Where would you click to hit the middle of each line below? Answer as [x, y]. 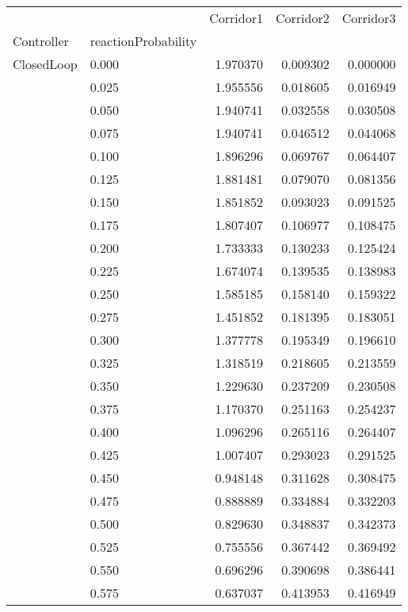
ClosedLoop [45, 64]
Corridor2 [302, 18]
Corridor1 [236, 18]
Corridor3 [369, 18]
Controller [41, 41]
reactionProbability [143, 41]
